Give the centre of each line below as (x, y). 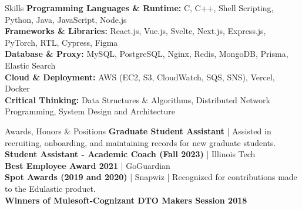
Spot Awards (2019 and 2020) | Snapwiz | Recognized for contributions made (151, 177)
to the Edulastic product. (50, 188)
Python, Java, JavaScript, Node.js (66, 19)
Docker (17, 88)
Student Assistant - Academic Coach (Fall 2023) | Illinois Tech (130, 154)
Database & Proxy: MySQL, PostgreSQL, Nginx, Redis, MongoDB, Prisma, (147, 54)
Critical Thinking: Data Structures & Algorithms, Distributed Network (137, 99)
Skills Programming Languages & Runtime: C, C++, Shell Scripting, (139, 8)
